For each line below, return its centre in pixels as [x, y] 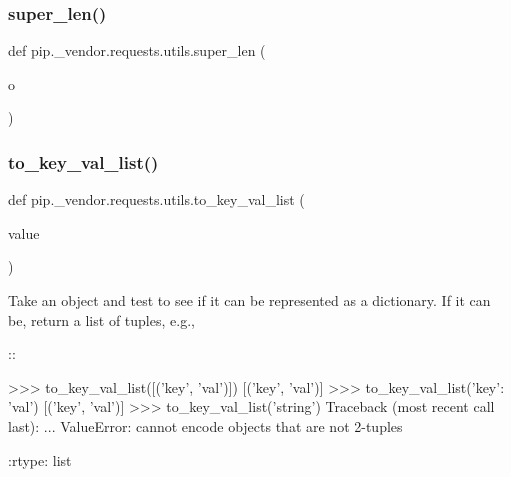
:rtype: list [40, 459]
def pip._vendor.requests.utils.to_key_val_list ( [156, 199]
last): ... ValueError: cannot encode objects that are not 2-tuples [205, 425]
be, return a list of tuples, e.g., [101, 319]
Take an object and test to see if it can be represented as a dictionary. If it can [249, 300]
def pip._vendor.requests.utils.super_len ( [137, 50]
